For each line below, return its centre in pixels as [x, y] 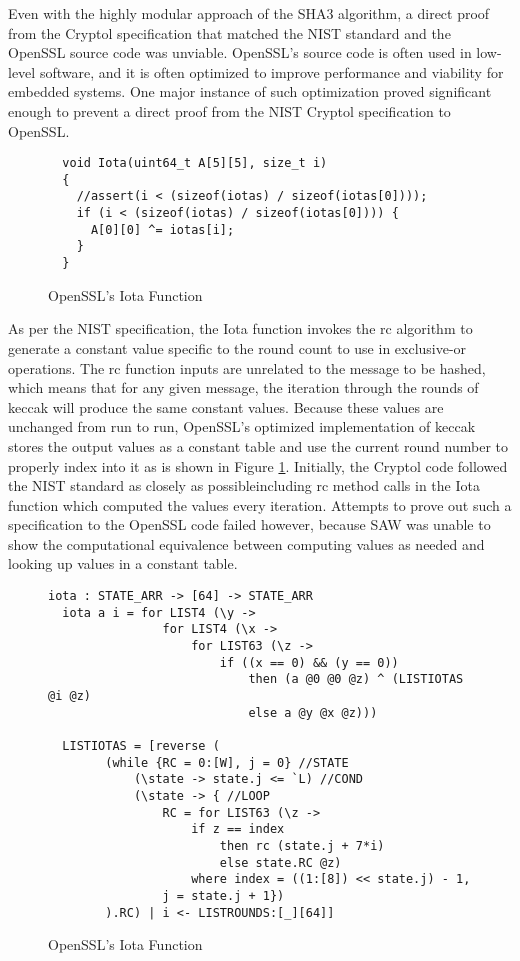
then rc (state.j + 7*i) [302, 845]
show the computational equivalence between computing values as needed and [246, 543]
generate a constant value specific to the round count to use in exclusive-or [237, 347]
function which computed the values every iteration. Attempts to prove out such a [260, 504]
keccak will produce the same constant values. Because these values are [226, 406]
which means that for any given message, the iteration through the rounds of [243, 387]
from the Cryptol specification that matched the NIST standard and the [229, 32]
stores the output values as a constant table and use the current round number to [258, 445]
